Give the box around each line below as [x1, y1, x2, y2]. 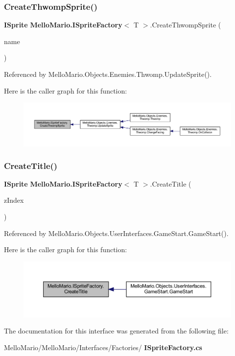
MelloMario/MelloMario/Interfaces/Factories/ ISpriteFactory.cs [4, 342, 202, 352]
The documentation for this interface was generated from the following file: [4, 326, 229, 336]
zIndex [4, 195, 24, 205]
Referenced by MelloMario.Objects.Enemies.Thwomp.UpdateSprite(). [4, 69, 212, 79]
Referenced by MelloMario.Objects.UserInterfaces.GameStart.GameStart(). [4, 228, 229, 238]
